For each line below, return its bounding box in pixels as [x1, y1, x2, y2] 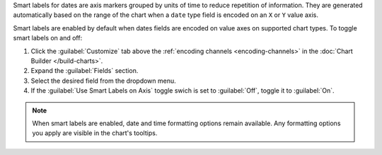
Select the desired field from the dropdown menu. [30, 76, 176, 85]
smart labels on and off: [13, 34, 83, 42]
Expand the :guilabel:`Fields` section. [30, 67, 139, 75]
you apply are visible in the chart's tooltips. [32, 129, 158, 137]
